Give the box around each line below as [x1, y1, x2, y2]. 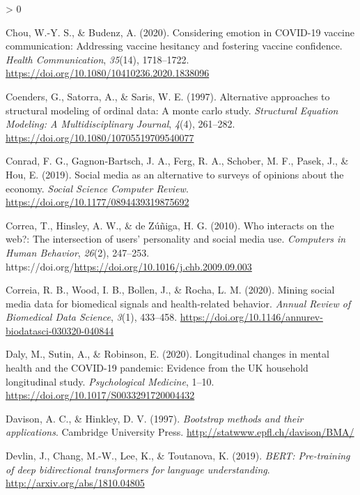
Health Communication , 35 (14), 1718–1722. [6, 52, 189, 66]
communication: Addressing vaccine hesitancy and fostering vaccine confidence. [6, 38, 343, 53]
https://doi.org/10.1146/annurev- [180, 310, 323, 324]
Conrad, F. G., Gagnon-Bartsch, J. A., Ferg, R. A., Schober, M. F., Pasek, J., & [6, 153, 349, 168]
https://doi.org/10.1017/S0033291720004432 [6, 388, 195, 402]
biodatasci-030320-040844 [6, 323, 114, 337]
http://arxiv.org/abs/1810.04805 [6, 475, 145, 490]
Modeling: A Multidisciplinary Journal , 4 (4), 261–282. [6, 116, 235, 131]
